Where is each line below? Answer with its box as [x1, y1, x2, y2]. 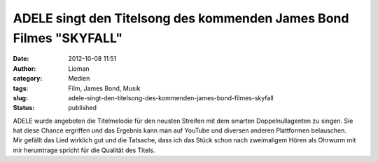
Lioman [68, 64, 90, 73]
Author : [13, 64, 36, 73]
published [68, 104, 97, 112]
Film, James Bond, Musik [68, 84, 141, 93]
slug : [13, 93, 28, 102]
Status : [13, 104, 35, 112]
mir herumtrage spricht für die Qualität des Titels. [13, 146, 155, 154]
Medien [68, 74, 90, 83]
